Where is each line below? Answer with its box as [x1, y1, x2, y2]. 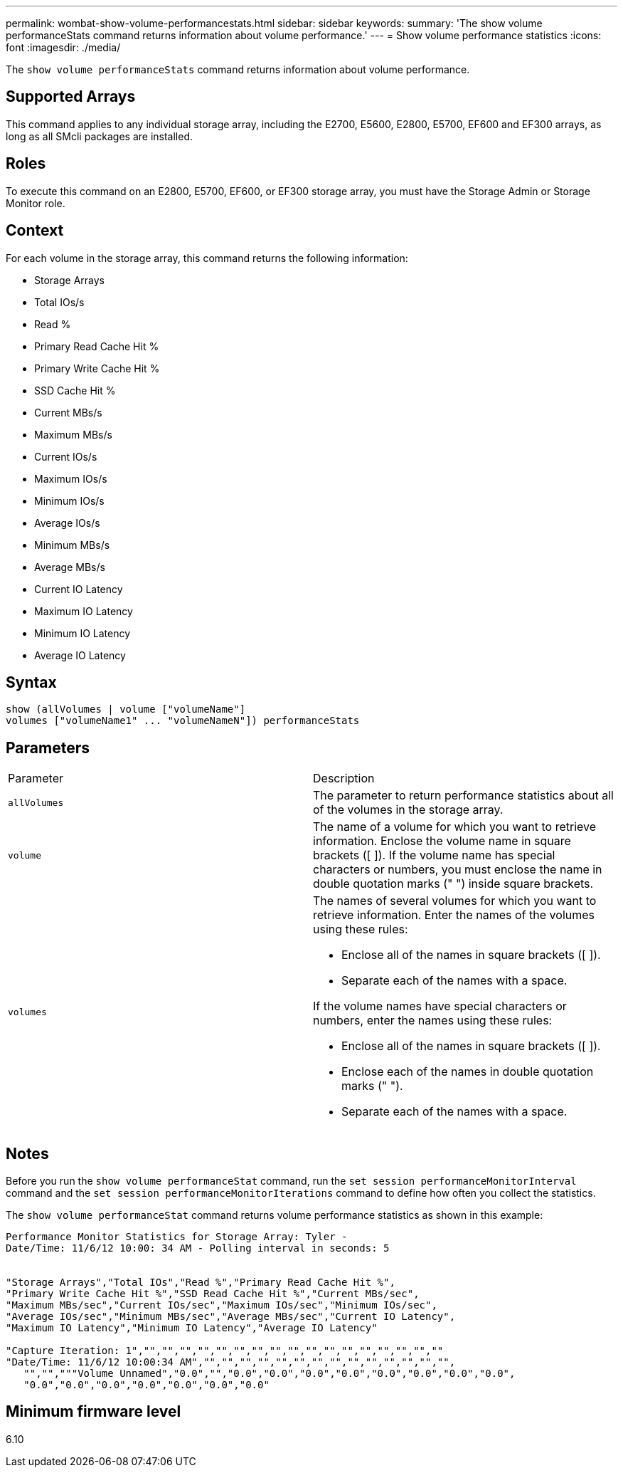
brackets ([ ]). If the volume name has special [313, 848, 555, 863]
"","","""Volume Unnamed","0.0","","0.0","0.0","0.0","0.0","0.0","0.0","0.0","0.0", [23, 1368, 516, 1380]
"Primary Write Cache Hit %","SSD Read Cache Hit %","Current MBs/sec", [6, 1288, 420, 1300]
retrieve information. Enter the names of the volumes [313, 908, 595, 923]
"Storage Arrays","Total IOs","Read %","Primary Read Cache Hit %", [6, 1277, 395, 1289]
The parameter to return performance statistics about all [313, 788, 614, 803]
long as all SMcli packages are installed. [6, 130, 193, 142]
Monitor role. [6, 196, 65, 209]
